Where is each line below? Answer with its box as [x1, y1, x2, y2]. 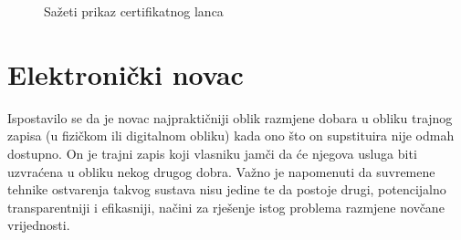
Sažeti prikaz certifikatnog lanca [44, 2, 224, 20]
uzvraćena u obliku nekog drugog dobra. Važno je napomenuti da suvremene [7, 162, 435, 181]
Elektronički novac [7, 55, 244, 92]
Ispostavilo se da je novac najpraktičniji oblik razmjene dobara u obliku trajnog [7, 108, 453, 127]
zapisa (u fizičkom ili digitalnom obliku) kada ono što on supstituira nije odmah [7, 126, 455, 145]
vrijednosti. [7, 215, 70, 235]
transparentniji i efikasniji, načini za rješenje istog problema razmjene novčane [7, 197, 445, 216]
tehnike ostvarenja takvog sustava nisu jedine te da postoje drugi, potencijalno [7, 180, 446, 199]
